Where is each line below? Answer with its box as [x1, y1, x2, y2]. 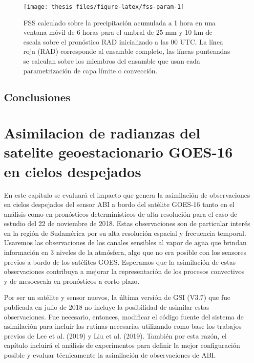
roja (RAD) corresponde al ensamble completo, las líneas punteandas [23, 46, 230, 56]
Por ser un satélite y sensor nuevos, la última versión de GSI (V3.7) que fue [4, 292, 231, 302]
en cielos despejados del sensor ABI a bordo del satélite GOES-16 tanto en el [4, 199, 234, 209]
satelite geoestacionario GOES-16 [4, 142, 233, 162]
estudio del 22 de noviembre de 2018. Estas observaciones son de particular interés [4, 218, 250, 228]
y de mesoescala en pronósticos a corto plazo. [4, 275, 140, 286]
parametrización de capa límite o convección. [23, 65, 158, 75]
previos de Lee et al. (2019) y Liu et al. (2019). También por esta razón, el [4, 330, 227, 340]
